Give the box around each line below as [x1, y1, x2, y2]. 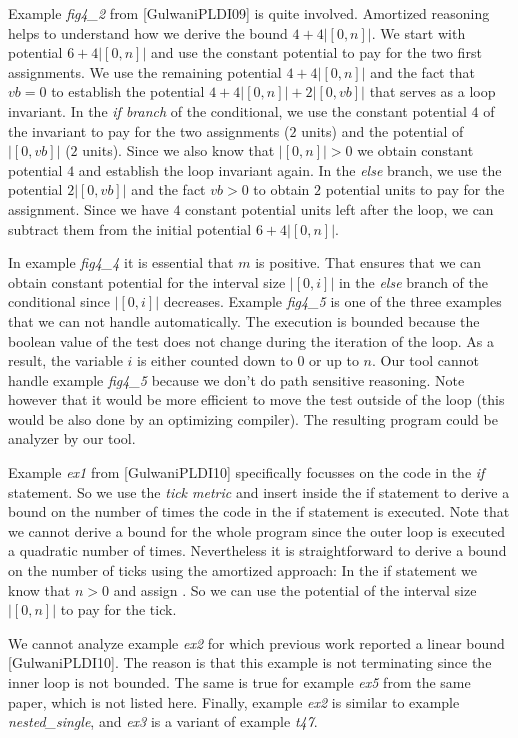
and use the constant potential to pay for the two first [150, 42, 482, 63]
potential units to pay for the [325, 179, 505, 200]
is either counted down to [137, 350, 293, 371]
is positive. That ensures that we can [255, 252, 482, 273]
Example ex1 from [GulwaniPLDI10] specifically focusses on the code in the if [8, 462, 485, 483]
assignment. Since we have [8, 198, 169, 219]
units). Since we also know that [82, 140, 275, 161]
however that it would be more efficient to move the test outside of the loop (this [8, 389, 505, 410]
